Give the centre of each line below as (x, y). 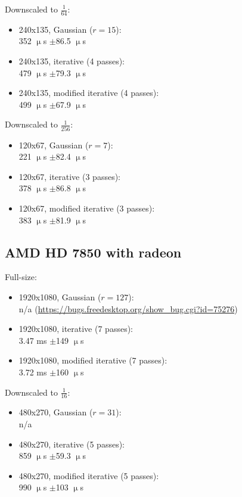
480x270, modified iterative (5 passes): (89, 475)
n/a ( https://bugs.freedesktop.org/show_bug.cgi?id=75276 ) (128, 308)
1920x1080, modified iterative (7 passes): (93, 360)
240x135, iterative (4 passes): (72, 61)
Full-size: (21, 277)
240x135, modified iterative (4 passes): (89, 93)
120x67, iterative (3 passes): (69, 176)
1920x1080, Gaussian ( (60, 297)
